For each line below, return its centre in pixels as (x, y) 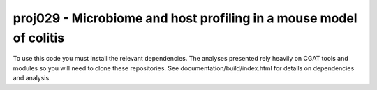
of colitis (39, 38)
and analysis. (32, 78)
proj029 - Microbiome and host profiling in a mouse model (185, 18)
